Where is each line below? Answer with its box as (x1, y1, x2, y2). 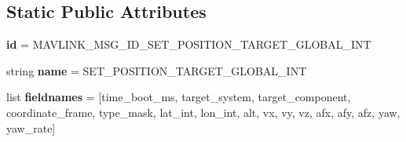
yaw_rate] (6, 119, 56, 136)
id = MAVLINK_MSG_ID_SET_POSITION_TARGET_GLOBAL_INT (6, 36, 371, 53)
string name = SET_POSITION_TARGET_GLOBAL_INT (6, 62, 307, 78)
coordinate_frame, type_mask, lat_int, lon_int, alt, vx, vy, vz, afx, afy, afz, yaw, (6, 104, 401, 120)
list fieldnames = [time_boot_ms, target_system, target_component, (6, 89, 351, 105)
